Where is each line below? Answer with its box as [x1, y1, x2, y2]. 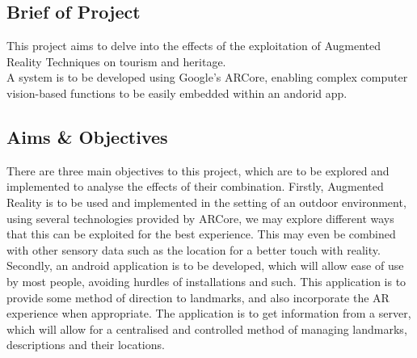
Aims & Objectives [6, 124, 168, 149]
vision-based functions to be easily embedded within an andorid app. [6, 84, 347, 101]
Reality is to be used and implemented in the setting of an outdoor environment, [6, 193, 406, 210]
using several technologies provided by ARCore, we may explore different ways [6, 209, 394, 226]
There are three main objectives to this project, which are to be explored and [6, 162, 390, 179]
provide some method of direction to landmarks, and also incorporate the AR [6, 289, 390, 305]
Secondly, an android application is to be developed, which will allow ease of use [6, 257, 404, 274]
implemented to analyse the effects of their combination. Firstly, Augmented [6, 178, 384, 195]
